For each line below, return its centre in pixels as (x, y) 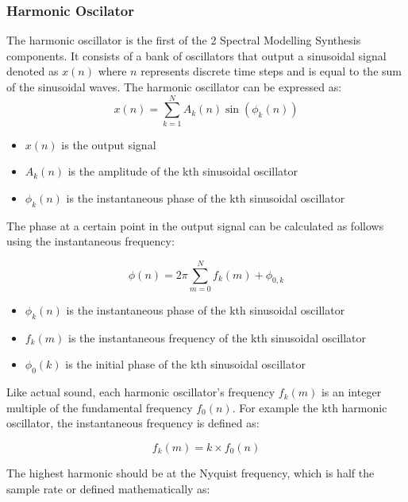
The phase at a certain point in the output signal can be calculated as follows (195, 225)
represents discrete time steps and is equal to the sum (271, 71)
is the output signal (109, 144)
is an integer (351, 392)
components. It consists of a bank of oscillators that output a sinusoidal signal (196, 55)
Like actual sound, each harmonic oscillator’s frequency (141, 392)
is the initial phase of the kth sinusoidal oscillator (185, 364)
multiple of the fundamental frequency (100, 407)
